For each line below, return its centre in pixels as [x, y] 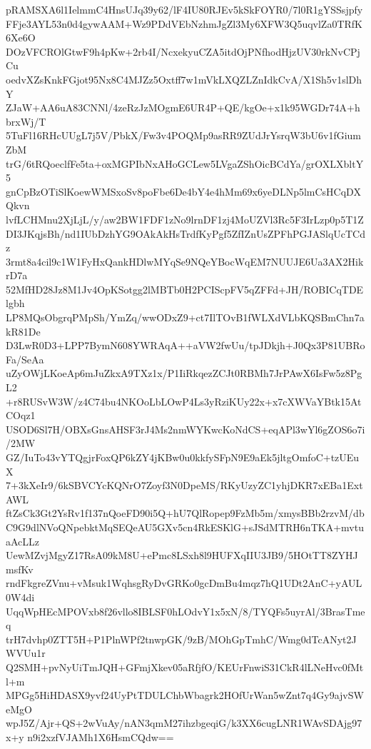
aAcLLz [23, 541]
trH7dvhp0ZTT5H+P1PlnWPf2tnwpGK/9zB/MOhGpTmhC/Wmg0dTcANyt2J [181, 639]
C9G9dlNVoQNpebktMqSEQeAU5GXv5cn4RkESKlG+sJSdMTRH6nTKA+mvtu [185, 527]
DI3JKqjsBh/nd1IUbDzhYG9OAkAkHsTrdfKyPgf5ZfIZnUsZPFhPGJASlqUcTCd [185, 233]
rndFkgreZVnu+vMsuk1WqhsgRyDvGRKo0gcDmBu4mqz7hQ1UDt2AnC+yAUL [184, 583]
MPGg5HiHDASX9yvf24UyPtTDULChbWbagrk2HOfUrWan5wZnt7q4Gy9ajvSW [185, 695]
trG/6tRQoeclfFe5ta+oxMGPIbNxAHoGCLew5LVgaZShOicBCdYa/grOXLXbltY [185, 163]
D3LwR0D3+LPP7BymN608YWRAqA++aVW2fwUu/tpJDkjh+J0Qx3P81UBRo [185, 345]
